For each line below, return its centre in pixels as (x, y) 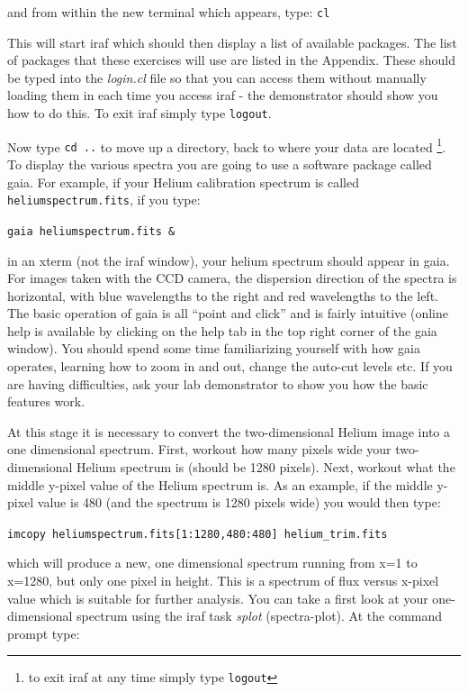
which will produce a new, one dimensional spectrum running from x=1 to (212, 563)
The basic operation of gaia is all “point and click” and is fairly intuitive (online (228, 313)
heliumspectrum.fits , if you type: (104, 200)
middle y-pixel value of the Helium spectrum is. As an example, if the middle (220, 484)
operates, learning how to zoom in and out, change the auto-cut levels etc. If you (230, 366)
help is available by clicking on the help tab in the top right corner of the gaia (222, 330)
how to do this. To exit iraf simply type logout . (139, 113)
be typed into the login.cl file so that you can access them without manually (217, 77)
